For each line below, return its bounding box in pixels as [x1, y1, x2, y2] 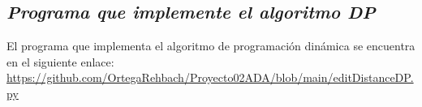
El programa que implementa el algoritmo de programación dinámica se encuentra [6, 37, 416, 54]
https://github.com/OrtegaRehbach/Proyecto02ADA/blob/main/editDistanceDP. [6, 69, 414, 86]
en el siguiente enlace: [6, 53, 114, 70]
